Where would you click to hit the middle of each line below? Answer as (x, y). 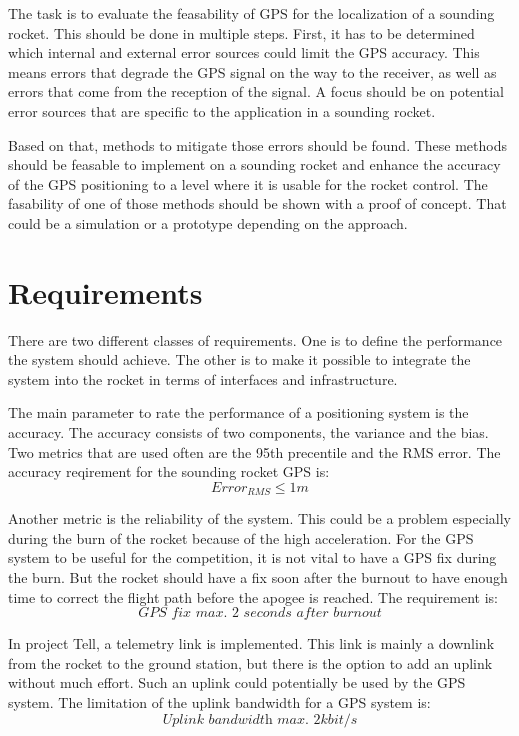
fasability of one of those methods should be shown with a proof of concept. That (257, 203)
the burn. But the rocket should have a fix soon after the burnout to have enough (258, 577)
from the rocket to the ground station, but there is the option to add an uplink (250, 662)
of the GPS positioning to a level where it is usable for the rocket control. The (248, 183)
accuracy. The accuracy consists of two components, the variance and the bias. (248, 432)
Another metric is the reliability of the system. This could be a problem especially (259, 518)
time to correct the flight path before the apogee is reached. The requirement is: (253, 596)
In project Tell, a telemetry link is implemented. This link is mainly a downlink (251, 643)
